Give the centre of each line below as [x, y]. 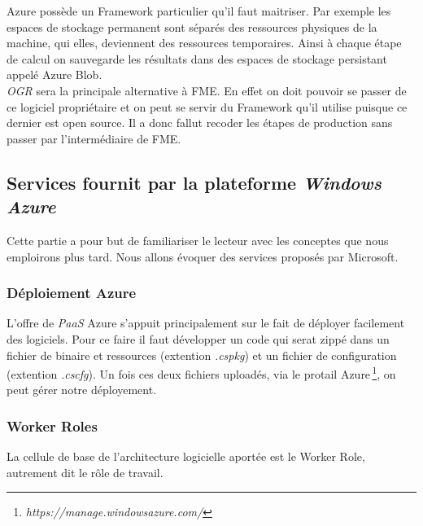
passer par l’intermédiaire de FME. [94, 138]
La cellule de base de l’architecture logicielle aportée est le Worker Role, [186, 456]
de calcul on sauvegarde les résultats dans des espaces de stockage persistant [197, 58]
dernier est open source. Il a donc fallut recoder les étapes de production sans [200, 123]
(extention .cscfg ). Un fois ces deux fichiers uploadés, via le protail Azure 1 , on [201, 373]
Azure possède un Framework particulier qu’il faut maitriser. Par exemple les [199, 11]
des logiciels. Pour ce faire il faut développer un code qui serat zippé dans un [198, 338]
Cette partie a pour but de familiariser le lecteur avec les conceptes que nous [198, 240]
